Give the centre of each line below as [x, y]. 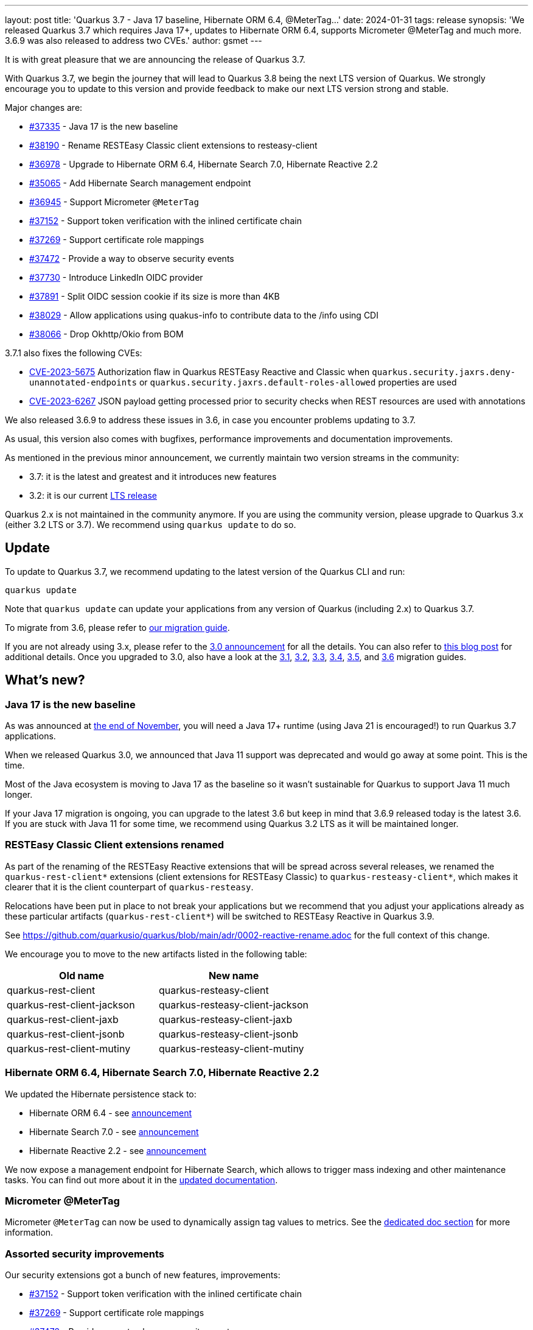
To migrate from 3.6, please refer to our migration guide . [117, 627]
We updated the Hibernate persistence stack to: [101, 1094]
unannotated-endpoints [83, 382]
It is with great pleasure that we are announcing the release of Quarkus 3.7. [155, 59]
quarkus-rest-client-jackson [71, 1005]
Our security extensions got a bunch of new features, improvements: [143, 1275]
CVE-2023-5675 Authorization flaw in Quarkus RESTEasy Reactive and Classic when [200, 372]
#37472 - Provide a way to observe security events [132, 259]
